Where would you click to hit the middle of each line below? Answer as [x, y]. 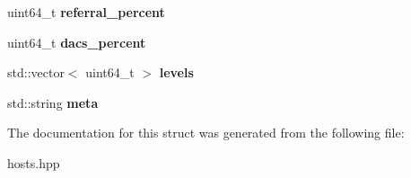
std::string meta [53, 102]
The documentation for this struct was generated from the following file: [206, 133]
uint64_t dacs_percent [77, 42]
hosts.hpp [34, 162]
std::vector [36, 72]
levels [176, 72]
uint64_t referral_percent [86, 12]
